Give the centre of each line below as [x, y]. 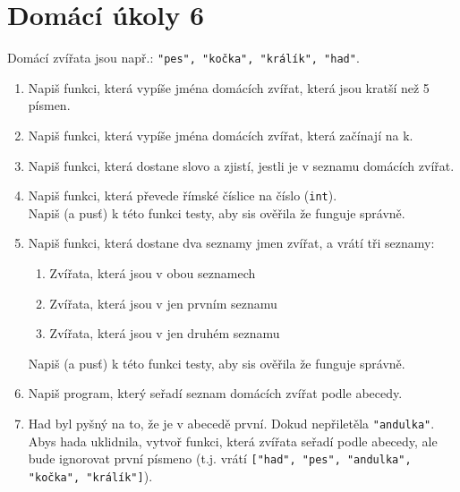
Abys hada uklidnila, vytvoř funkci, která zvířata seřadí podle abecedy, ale [233, 441]
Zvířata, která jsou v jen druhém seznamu [165, 333]
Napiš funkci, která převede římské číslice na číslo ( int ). [183, 195]
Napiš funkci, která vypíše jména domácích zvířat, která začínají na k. [221, 135]
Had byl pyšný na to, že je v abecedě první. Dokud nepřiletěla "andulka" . [231, 423]
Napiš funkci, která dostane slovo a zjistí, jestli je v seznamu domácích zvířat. [241, 165]
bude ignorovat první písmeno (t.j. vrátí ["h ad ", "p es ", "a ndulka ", [220, 458]
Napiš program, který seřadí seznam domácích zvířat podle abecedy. [215, 393]
